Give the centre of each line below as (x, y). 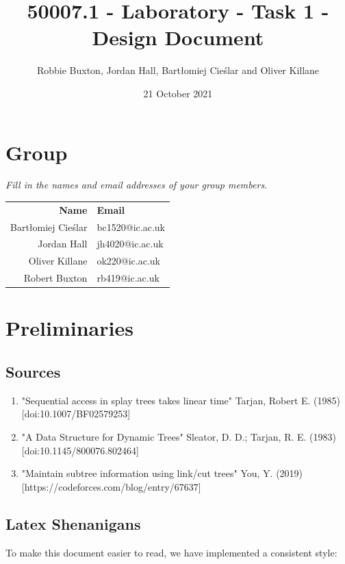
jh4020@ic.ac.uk (130, 244)
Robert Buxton (55, 278)
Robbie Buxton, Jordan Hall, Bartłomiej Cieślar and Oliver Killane (178, 70)
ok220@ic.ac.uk (128, 261)
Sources (33, 372)
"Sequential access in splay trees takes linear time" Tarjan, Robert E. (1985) (181, 400)
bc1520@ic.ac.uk (131, 226)
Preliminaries (69, 328)
